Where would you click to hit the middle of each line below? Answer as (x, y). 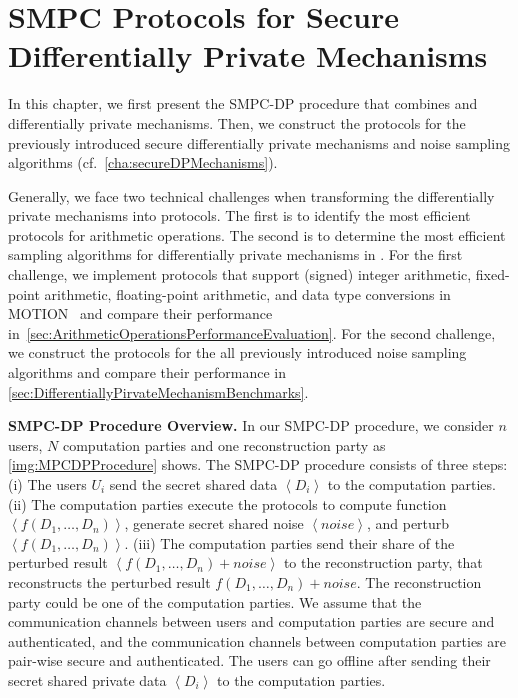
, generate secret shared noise (214, 523)
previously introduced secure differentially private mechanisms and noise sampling (259, 142)
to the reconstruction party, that (383, 562)
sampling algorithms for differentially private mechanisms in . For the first (235, 254)
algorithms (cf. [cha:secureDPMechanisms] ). (143, 162)
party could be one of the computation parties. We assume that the (215, 601)
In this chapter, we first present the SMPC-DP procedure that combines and (243, 103)
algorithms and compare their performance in (147, 372)
